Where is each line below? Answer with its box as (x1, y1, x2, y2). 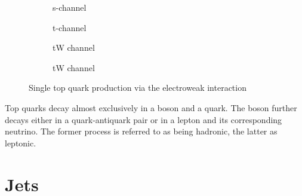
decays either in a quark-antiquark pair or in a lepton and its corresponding (5, 113, 282, 125)
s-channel (53, 1, 87, 13)
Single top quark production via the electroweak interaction (29, 81, 246, 94)
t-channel (53, 21, 87, 33)
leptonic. (5, 136, 36, 149)
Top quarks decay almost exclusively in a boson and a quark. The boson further (5, 101, 297, 114)
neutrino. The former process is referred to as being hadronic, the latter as (5, 125, 278, 137)
